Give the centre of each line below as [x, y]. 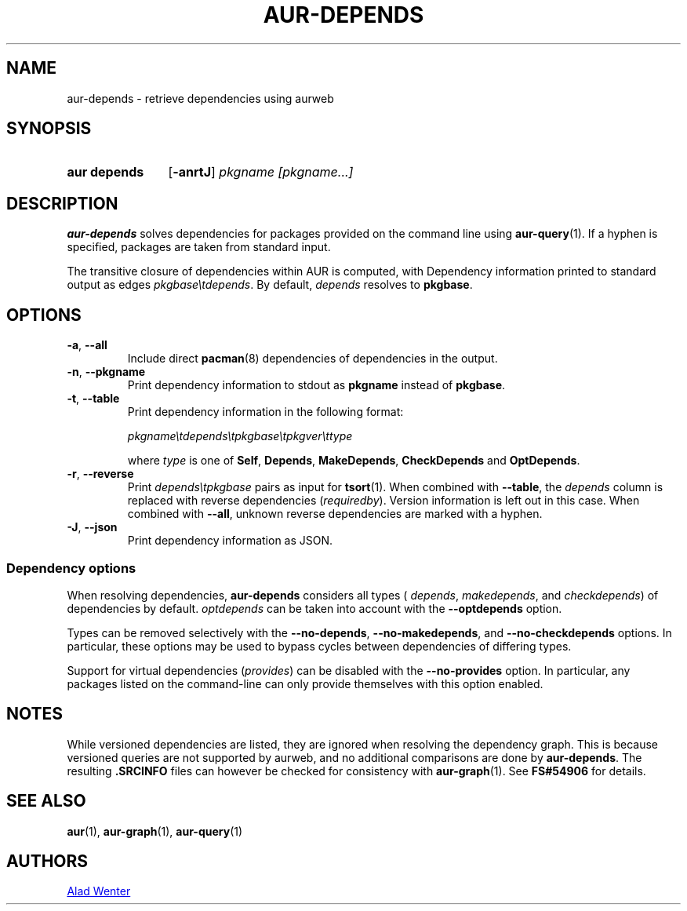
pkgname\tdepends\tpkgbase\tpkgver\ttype [240, 436]
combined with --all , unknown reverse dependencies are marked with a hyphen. [335, 514]
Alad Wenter [99, 891]
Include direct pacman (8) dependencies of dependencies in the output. [313, 359]
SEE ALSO [46, 801]
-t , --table [93, 399]
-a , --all [87, 345]
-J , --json [92, 527]
